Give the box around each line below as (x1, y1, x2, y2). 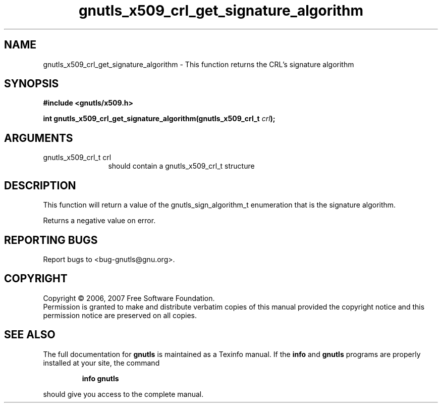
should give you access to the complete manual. (43, 389, 204, 398)
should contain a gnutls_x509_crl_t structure (108, 162, 255, 171)
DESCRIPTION (4, 179, 76, 192)
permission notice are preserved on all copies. (43, 311, 197, 320)
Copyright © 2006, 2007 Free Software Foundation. (43, 293, 215, 302)
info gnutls (82, 374, 119, 383)
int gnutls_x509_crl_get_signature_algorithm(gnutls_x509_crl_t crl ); (43, 114, 275, 123)
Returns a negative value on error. (43, 216, 156, 225)
